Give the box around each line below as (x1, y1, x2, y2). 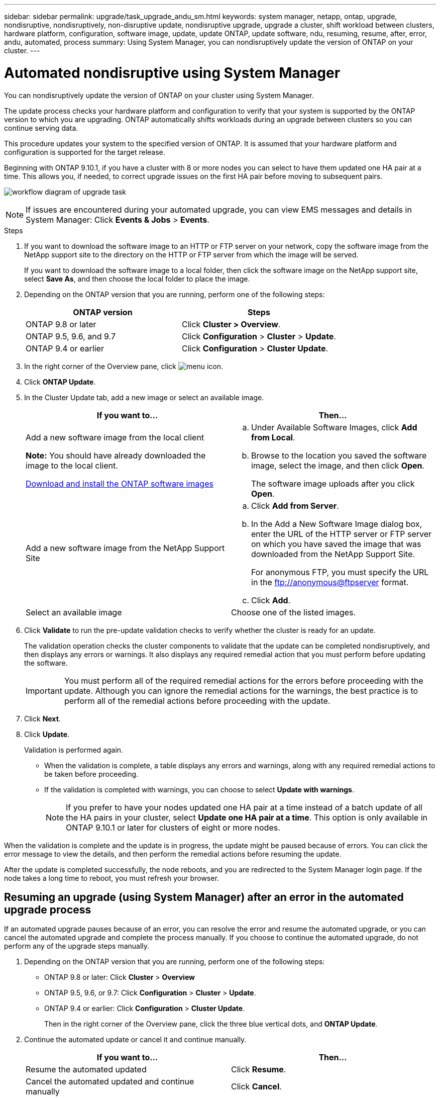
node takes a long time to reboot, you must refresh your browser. (4, 873, 219, 882)
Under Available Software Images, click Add (251, 422, 417, 432)
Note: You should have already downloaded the (26, 450, 206, 461)
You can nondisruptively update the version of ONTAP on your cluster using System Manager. (4, 90, 314, 100)
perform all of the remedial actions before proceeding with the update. (64, 695, 331, 706)
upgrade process (4, 903, 91, 916)
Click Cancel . (231, 1081, 282, 1092)
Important (26, 685, 62, 696)
